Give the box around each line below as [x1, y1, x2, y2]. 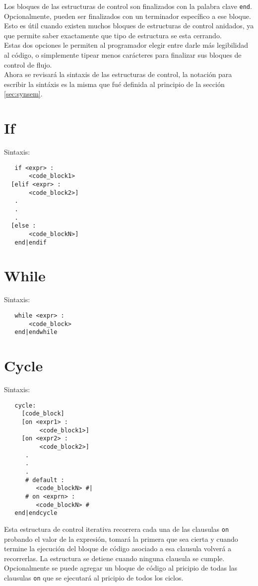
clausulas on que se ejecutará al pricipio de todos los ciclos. [4, 572, 184, 583]
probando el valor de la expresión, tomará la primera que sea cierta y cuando [4, 533, 238, 544]
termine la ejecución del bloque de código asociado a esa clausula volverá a [4, 543, 231, 554]
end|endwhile [14, 329, 58, 336]
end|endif [14, 239, 47, 246]
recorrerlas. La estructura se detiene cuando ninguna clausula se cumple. [4, 553, 225, 563]
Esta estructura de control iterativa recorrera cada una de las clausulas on [4, 523, 229, 534]
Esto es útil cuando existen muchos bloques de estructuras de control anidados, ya [4, 20, 254, 31]
